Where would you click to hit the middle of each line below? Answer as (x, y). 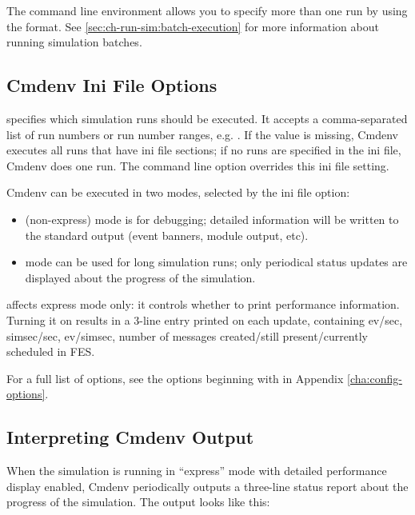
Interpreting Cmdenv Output (130, 437)
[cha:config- (375, 378)
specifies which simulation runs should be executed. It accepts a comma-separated (207, 118)
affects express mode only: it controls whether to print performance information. (203, 304)
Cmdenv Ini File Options (112, 85)
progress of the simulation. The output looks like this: (138, 502)
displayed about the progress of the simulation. (140, 277)
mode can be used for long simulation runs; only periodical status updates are (216, 262)
